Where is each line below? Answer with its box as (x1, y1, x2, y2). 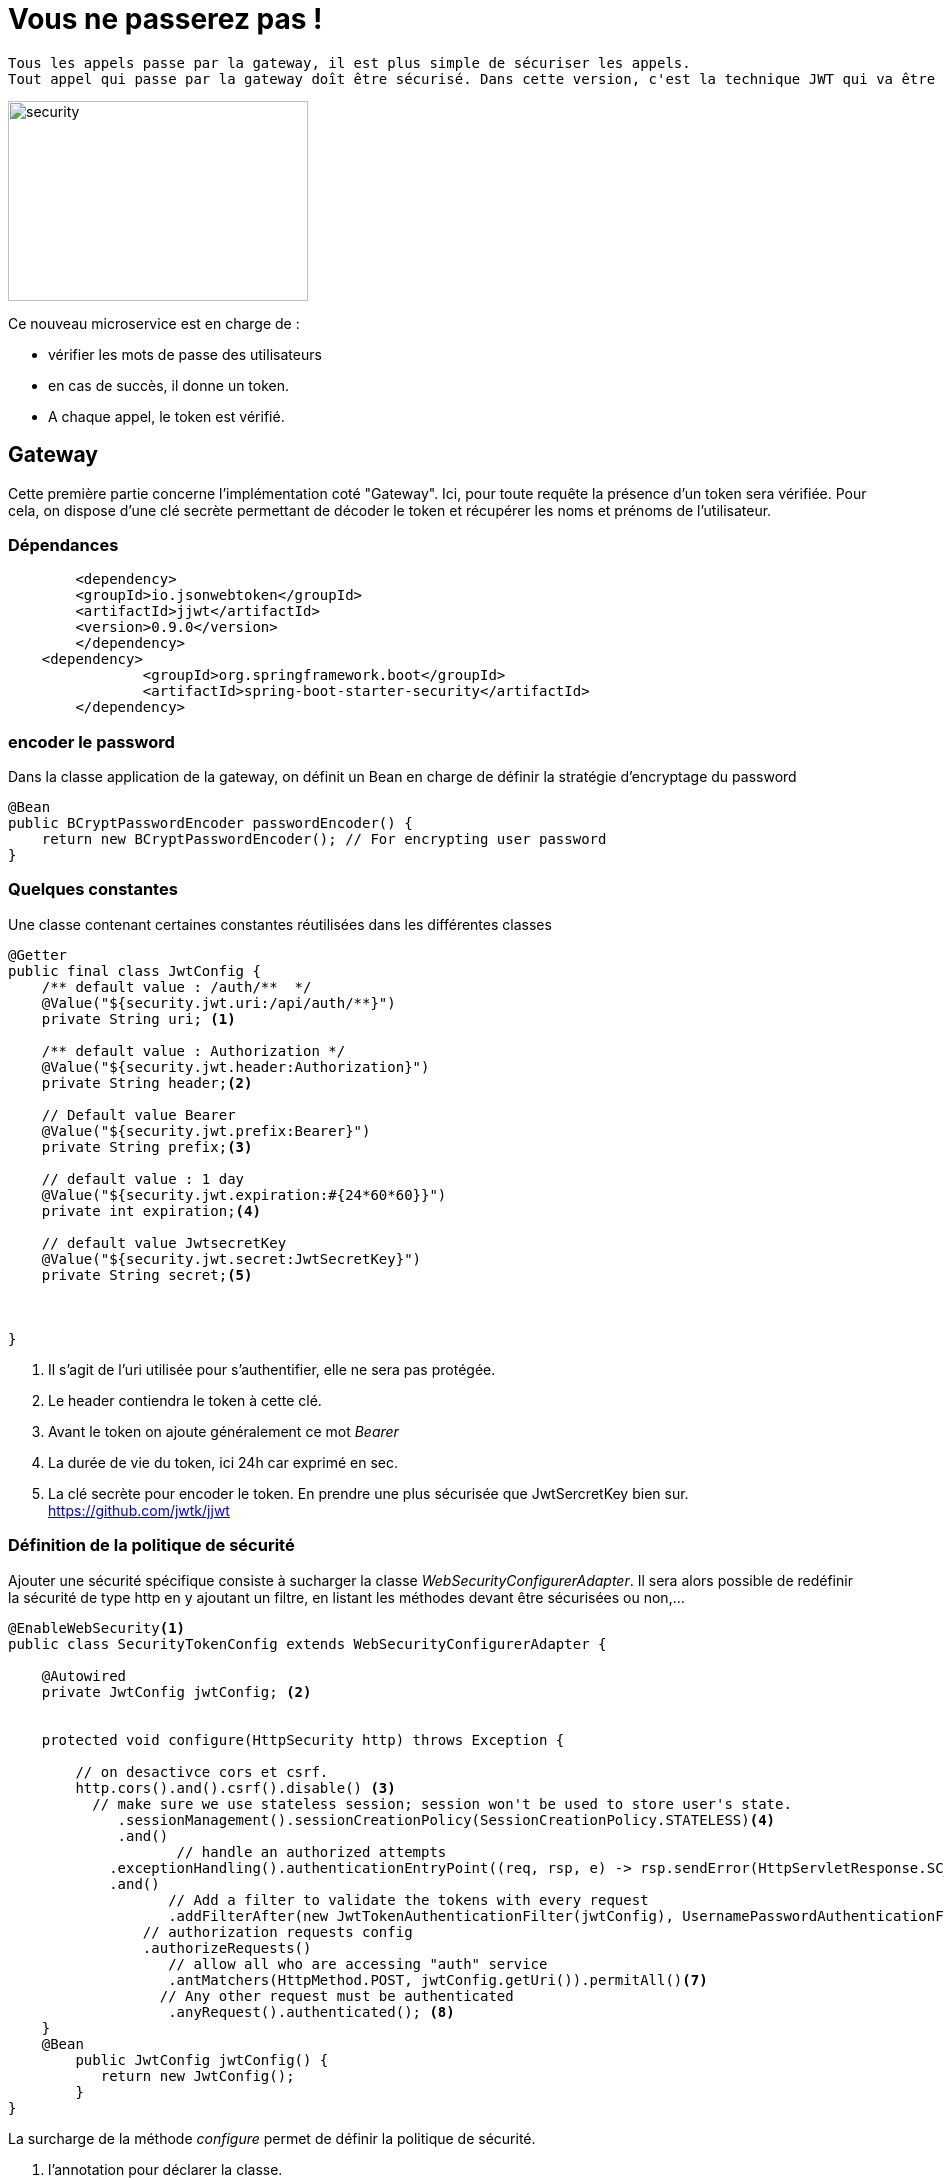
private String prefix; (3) (41, 1138, 253, 1155)
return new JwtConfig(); (100, 2067, 295, 2084)
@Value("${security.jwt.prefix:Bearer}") (41, 1122, 371, 1139)
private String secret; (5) (41, 1266, 253, 1283)
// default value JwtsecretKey (41, 1234, 287, 1251)
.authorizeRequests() (142, 1939, 312, 1956)
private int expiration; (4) (41, 1202, 261, 1219)
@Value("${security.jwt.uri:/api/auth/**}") (41, 994, 396, 1011)
